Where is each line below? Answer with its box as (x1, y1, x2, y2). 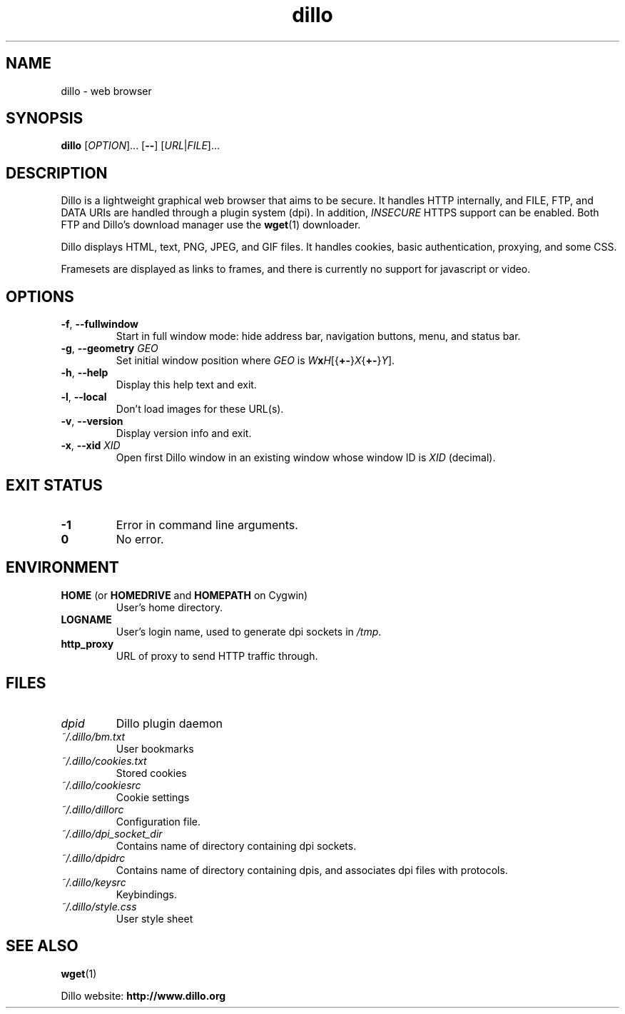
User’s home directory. (116, 601, 223, 613)
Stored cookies (116, 766, 187, 779)
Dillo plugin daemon (116, 716, 223, 731)
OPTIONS (6, 287, 74, 306)
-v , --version (61, 415, 123, 428)
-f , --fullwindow (61, 318, 139, 331)
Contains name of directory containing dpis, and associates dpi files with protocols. (116, 863, 508, 876)
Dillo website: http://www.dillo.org (61, 989, 226, 1002)
